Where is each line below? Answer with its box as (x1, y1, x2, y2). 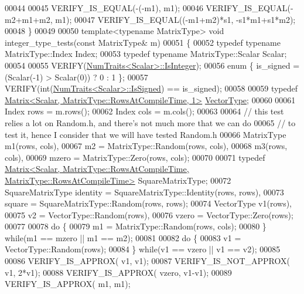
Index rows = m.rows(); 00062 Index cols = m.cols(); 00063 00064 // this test (5, 105, 284, 117)
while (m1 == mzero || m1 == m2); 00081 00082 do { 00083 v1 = (5, 231, 241, 244)
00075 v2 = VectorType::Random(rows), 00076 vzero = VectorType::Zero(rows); (5, 208, 293, 221)
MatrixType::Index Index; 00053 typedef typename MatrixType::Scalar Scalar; (5, 48, 287, 60)
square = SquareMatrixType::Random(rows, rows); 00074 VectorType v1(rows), (5, 197, 292, 209)
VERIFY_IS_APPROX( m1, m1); (5, 278, 131, 290)
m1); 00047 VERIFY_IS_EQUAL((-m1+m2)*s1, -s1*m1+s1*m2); (55, 13, 296, 25)
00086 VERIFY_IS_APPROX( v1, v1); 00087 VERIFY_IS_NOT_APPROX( (5, 255, 290, 267)
